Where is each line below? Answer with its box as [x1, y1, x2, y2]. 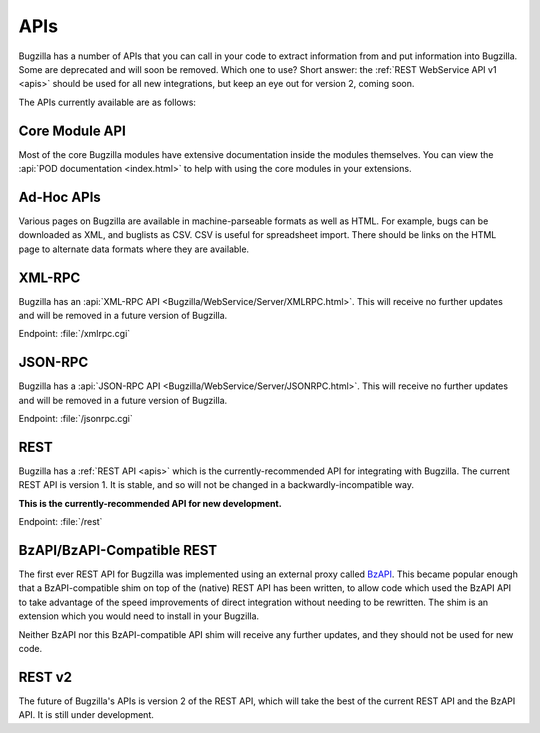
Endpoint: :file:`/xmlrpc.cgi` [18, 328, 131, 340]
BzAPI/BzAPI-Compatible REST [18, 541, 218, 559]
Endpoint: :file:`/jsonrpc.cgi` [18, 413, 134, 425]
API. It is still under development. [18, 709, 154, 721]
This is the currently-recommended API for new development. [18, 497, 282, 509]
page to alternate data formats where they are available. [18, 243, 250, 255]
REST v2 [18, 668, 72, 685]
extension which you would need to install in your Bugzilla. [18, 610, 260, 622]
